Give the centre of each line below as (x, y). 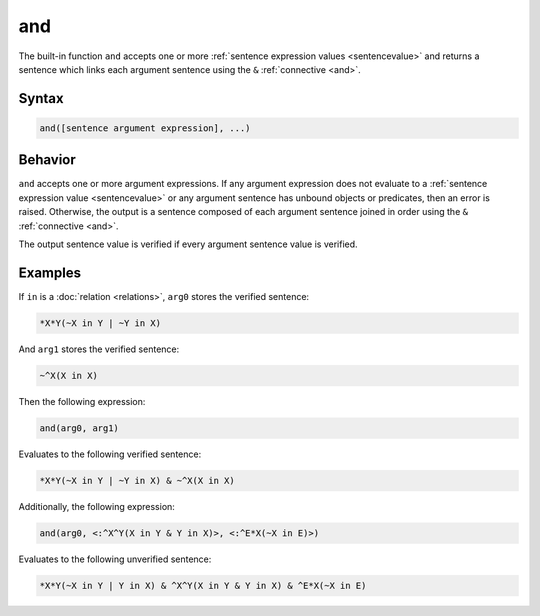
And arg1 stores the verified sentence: (99, 349)
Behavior (47, 160)
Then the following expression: (82, 401)
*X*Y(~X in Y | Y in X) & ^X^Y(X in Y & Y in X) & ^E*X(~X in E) (203, 585)
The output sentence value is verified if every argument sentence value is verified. (188, 244)
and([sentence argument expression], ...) (145, 128)
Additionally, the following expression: (96, 506)
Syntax (41, 98)
